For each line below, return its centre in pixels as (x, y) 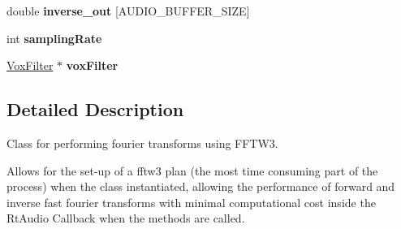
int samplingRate (54, 38)
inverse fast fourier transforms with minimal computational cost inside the (191, 202)
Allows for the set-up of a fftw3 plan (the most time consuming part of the (192, 170)
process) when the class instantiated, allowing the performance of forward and (201, 186)
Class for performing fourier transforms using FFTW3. (142, 143)
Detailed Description (95, 109)
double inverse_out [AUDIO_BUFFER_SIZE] (128, 11)
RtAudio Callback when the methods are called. (126, 218)
